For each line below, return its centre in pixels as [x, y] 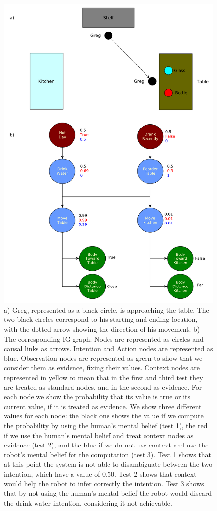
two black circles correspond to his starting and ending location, [101, 319]
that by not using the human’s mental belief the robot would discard [108, 493]
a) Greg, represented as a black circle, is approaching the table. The [107, 309]
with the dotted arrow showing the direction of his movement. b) [102, 329]
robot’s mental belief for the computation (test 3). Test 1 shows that [108, 454]
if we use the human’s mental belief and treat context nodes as [99, 435]
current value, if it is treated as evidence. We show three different [103, 406]
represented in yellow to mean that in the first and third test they [104, 377]
